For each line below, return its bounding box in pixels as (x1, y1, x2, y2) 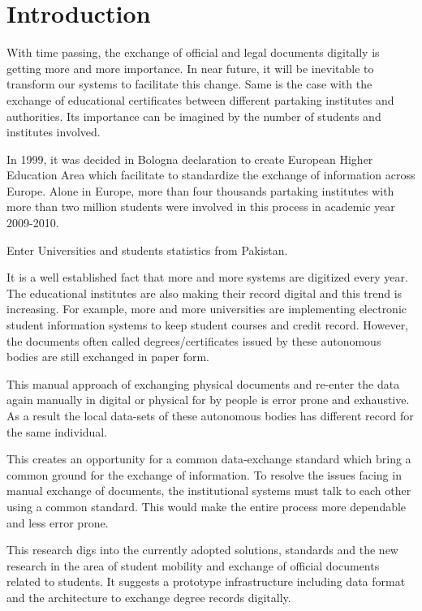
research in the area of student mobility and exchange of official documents (6, 557, 380, 574)
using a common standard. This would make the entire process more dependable (6, 497, 407, 514)
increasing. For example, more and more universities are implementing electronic (6, 300, 407, 317)
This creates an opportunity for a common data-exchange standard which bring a (6, 450, 411, 467)
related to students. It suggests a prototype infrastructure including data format (6, 573, 406, 590)
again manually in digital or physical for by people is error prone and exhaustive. (6, 391, 410, 408)
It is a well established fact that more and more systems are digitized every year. (6, 269, 408, 286)
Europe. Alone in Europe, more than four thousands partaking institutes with (6, 182, 394, 199)
